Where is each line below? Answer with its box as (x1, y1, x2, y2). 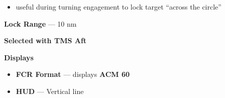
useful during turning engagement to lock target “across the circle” (16, 2, 221, 12)
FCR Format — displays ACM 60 (16, 69, 130, 79)
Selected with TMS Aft (4, 35, 87, 46)
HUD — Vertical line (16, 85, 84, 96)
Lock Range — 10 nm (4, 18, 77, 29)
